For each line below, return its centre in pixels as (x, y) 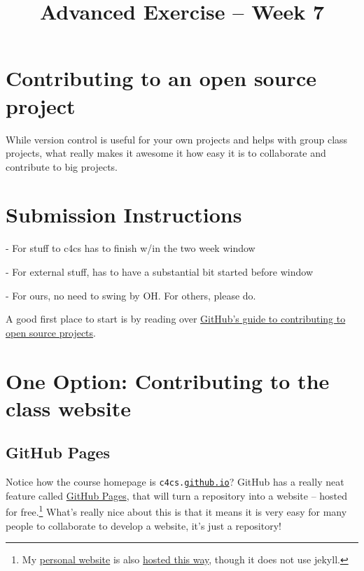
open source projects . (51, 332)
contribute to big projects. (62, 166)
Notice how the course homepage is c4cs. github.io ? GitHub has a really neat (175, 482)
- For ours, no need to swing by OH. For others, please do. (131, 295)
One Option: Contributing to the (168, 380)
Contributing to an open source (161, 78)
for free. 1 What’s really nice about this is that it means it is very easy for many (176, 511)
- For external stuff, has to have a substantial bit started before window (160, 272)
